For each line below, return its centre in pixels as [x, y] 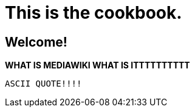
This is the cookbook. [94, 13]
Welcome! [36, 42]
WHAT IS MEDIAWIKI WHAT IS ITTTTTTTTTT [97, 65]
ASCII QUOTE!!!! [43, 84]
